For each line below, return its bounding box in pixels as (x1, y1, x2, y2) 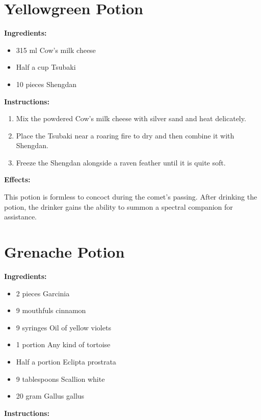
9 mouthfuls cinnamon (16, 305, 86, 316)
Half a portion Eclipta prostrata (16, 356, 116, 367)
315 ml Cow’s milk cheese (16, 44, 96, 55)
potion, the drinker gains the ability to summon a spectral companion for (4, 201, 233, 212)
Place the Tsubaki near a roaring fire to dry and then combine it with (16, 130, 234, 141)
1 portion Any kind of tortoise (16, 339, 111, 350)
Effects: (4, 174, 31, 185)
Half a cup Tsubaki (16, 62, 76, 72)
